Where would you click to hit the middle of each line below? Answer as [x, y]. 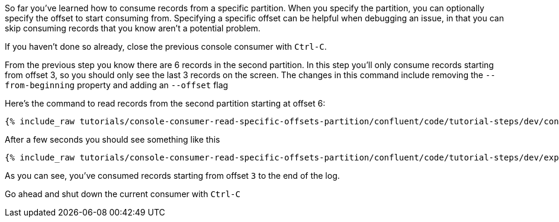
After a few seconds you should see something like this [113, 139]
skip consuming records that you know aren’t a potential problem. [133, 28]
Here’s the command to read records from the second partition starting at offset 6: [165, 103]
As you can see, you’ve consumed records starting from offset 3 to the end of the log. [172, 176]
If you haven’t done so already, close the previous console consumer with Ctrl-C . [166, 46]
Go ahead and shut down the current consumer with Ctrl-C [123, 194]
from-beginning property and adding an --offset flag [117, 85]
